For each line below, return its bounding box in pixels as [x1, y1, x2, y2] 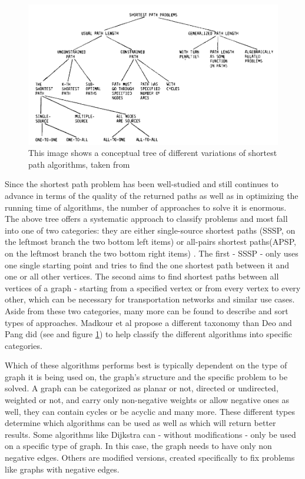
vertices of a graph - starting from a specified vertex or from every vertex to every [5, 281, 301, 294]
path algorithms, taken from [28, 158, 130, 170]
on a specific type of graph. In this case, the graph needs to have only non [5, 440, 272, 452]
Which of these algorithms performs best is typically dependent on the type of [5, 359, 287, 371]
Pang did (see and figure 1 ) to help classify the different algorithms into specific [5, 328, 292, 340]
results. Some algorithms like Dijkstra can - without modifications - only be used [5, 428, 296, 440]
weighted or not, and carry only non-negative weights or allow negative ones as [5, 394, 289, 406]
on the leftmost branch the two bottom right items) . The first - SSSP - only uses [5, 247, 299, 259]
